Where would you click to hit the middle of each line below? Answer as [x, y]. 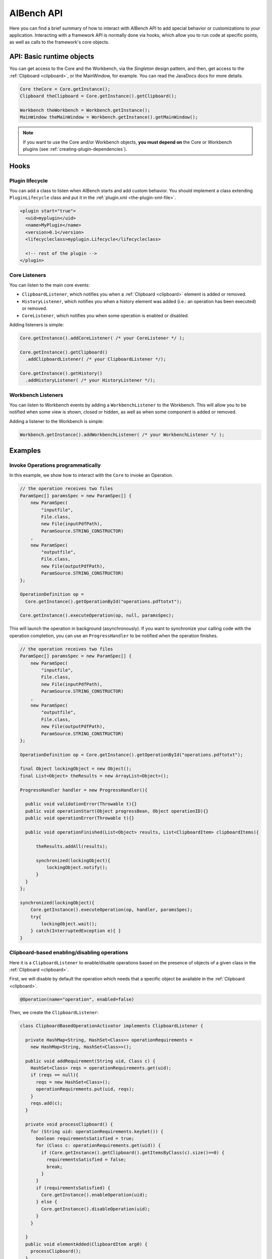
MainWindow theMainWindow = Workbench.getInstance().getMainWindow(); [109, 117]
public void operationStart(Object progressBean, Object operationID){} [117, 811]
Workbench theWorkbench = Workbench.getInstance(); [85, 110]
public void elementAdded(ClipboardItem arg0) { [87, 1244]
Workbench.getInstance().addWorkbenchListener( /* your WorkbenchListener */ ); [122, 435]
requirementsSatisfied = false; [86, 1160]
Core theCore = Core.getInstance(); [65, 89]
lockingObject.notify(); [77, 867]
